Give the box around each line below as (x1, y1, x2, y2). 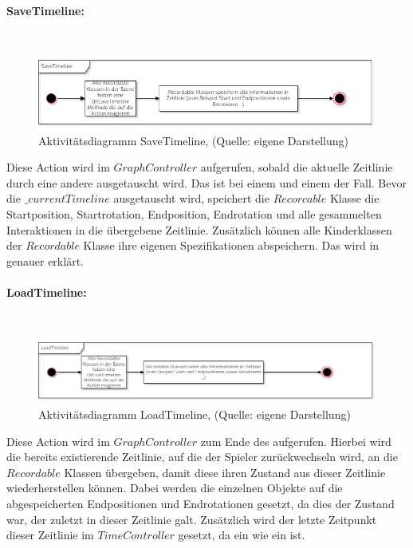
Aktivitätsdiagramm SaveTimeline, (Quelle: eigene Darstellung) (38, 132, 348, 148)
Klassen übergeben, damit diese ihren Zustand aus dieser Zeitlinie (64, 463, 386, 480)
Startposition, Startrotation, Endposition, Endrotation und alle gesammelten (6, 206, 382, 223)
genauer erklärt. (6, 252, 84, 269)
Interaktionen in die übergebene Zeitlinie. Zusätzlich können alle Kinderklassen (6, 221, 392, 238)
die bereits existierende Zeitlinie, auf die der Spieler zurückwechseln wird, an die (6, 448, 398, 465)
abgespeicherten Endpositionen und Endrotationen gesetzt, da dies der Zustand (6, 495, 395, 511)
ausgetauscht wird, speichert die (113, 190, 269, 207)
